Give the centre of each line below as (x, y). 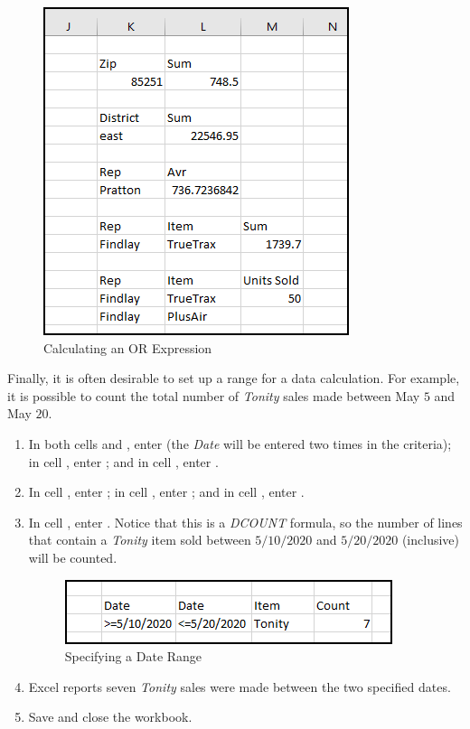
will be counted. (73, 557)
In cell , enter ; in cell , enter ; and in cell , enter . (166, 492)
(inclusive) (431, 540)
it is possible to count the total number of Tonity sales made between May (214, 395)
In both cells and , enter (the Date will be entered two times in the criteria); (240, 443)
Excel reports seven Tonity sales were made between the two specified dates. (240, 686)
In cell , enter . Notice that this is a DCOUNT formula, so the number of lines (245, 522)
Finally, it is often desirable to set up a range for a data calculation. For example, (234, 378)
